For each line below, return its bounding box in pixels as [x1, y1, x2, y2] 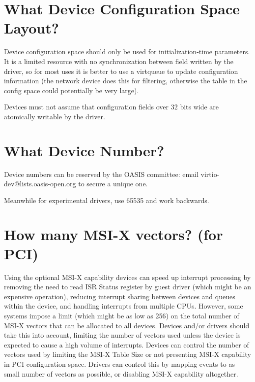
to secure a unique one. [78, 178, 148, 189]
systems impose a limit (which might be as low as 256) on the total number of [4, 311, 239, 321]
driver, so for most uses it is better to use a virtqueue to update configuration [4, 66, 238, 76]
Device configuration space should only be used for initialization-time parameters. [4, 46, 250, 57]
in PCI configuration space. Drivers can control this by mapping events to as [4, 359, 235, 369]
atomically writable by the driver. [4, 111, 105, 121]
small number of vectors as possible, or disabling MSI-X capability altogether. [4, 368, 238, 379]
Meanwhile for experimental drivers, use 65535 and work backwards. [4, 195, 209, 205]
